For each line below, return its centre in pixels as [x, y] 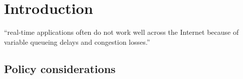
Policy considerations [60, 68]
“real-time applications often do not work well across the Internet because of [121, 32]
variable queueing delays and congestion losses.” [77, 41]
